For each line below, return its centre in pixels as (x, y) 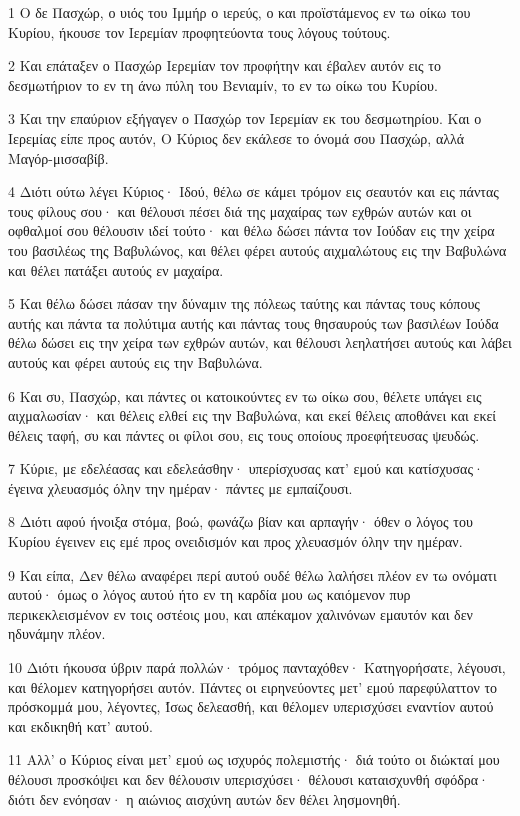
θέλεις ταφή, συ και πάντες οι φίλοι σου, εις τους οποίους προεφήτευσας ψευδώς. (244, 434)
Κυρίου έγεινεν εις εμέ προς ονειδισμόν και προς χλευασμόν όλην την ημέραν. (235, 541)
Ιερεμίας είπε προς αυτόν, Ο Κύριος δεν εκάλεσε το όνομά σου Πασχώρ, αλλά (236, 137)
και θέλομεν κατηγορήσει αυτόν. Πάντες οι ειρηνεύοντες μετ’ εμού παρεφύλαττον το (253, 686)
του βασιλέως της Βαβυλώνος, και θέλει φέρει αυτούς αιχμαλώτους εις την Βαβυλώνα (257, 249)
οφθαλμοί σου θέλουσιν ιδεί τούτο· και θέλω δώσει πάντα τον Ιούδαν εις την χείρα (251, 230)
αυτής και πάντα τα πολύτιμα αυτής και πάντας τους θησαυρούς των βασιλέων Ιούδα (253, 322)
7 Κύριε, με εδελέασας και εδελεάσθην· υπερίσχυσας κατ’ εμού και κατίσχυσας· (246, 468)
